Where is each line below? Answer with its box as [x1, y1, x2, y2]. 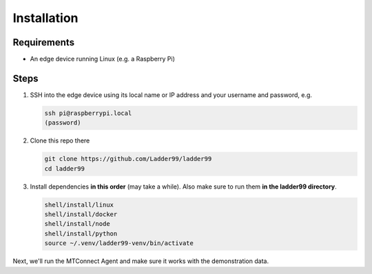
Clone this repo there [30, 136, 90, 145]
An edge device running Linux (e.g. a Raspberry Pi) [30, 55, 176, 63]
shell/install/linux [44, 200, 114, 209]
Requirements [12, 36, 75, 48]
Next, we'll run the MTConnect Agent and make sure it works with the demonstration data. [12, 257, 269, 265]
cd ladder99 [44, 165, 85, 172]
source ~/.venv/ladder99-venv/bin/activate [44, 240, 194, 247]
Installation [12, 10, 79, 25]
